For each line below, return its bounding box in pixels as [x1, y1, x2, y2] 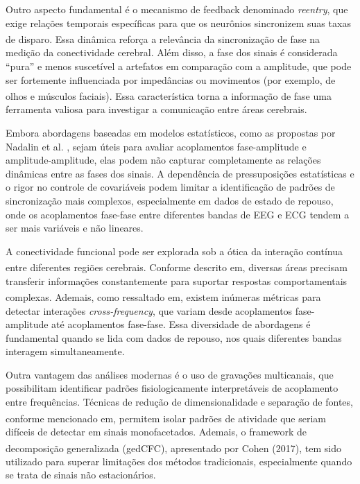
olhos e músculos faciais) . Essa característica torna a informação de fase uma [6, 88, 332, 103]
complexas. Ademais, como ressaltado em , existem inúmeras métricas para [6, 289, 321, 304]
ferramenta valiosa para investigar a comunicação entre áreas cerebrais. [6, 102, 307, 116]
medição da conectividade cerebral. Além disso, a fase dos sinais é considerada [6, 45, 338, 60]
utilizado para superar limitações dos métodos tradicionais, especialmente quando [6, 453, 352, 468]
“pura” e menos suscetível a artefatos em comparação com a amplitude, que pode [6, 59, 352, 74]
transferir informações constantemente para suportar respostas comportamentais [6, 273, 348, 288]
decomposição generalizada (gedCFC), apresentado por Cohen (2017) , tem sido [6, 440, 341, 455]
